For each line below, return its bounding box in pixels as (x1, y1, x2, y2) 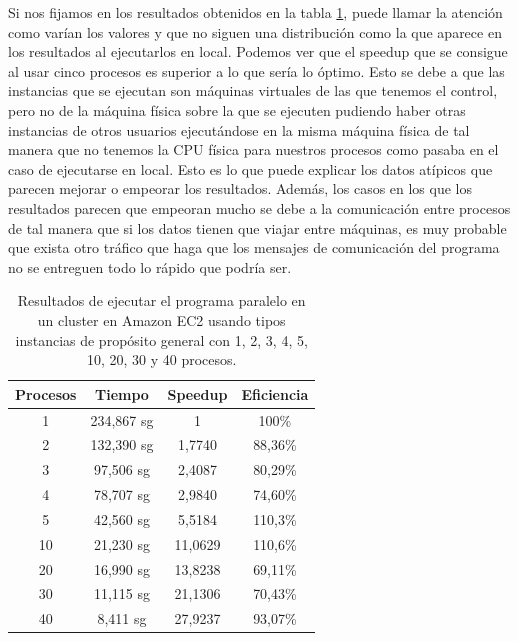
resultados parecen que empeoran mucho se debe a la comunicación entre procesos (8, 197, 511, 218)
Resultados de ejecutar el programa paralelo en (17, 290, 306, 311)
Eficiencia (241, 383, 309, 404)
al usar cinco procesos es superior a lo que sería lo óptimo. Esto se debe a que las (8, 60, 505, 81)
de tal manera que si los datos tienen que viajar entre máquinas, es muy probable (8, 217, 507, 238)
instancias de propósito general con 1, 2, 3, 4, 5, (15, 329, 308, 350)
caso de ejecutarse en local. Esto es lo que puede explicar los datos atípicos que (8, 158, 493, 179)
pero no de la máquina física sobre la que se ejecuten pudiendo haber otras (8, 99, 466, 120)
